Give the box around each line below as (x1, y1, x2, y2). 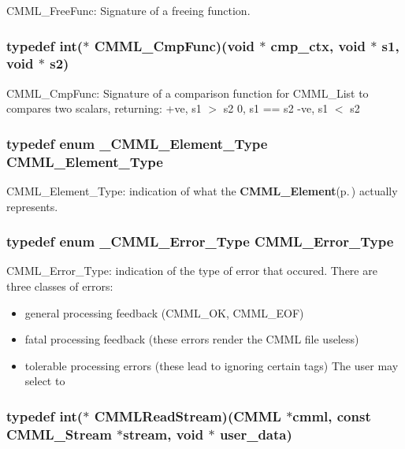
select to (24, 373, 65, 389)
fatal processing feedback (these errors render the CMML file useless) (24, 331, 359, 347)
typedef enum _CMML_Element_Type (6, 133, 268, 153)
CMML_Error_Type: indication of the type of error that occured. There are (6, 262, 377, 279)
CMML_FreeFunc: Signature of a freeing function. (6, 2, 251, 18)
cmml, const (292, 406, 371, 425)
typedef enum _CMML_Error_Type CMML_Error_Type (6, 232, 394, 251)
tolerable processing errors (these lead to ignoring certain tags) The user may (24, 357, 399, 373)
